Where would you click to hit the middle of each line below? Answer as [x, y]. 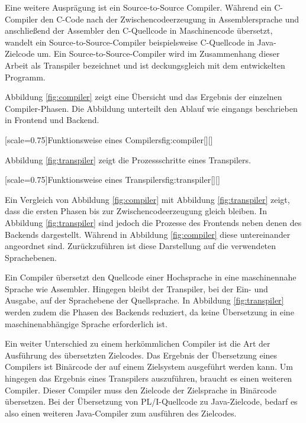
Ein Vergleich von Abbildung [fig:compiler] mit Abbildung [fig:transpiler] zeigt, [147, 199]
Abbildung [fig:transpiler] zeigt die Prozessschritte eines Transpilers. [128, 159]
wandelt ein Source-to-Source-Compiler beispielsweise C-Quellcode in [130, 42]
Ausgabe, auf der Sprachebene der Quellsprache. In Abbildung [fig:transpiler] [144, 300]
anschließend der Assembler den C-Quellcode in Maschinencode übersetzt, [139, 30]
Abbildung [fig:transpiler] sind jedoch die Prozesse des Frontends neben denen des [153, 222]
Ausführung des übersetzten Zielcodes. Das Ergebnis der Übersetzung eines [141, 355]
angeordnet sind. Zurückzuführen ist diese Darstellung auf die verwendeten [141, 246]
